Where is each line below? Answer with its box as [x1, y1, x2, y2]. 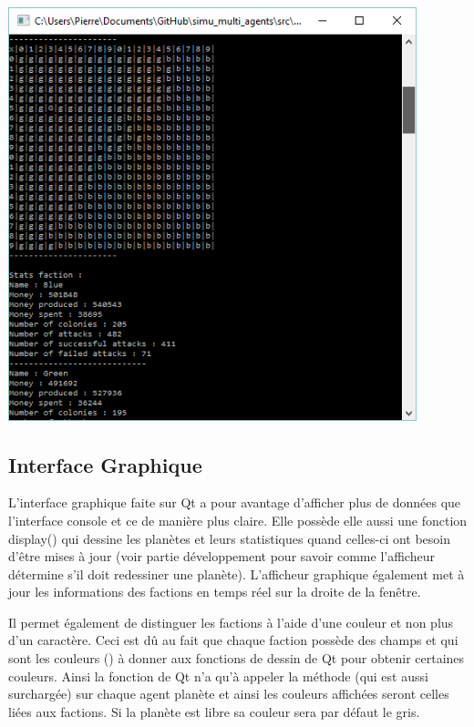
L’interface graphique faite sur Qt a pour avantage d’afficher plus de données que [8, 493, 461, 512]
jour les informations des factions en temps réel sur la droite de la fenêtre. [8, 582, 421, 601]
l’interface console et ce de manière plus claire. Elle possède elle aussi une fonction [8, 510, 468, 529]
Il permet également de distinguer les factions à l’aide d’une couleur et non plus [8, 612, 454, 631]
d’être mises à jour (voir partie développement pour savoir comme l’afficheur [8, 547, 435, 566]
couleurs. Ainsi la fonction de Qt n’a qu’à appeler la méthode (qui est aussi [8, 666, 428, 685]
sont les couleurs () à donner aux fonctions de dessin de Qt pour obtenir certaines [8, 649, 465, 668]
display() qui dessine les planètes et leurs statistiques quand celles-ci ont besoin [8, 528, 451, 548]
